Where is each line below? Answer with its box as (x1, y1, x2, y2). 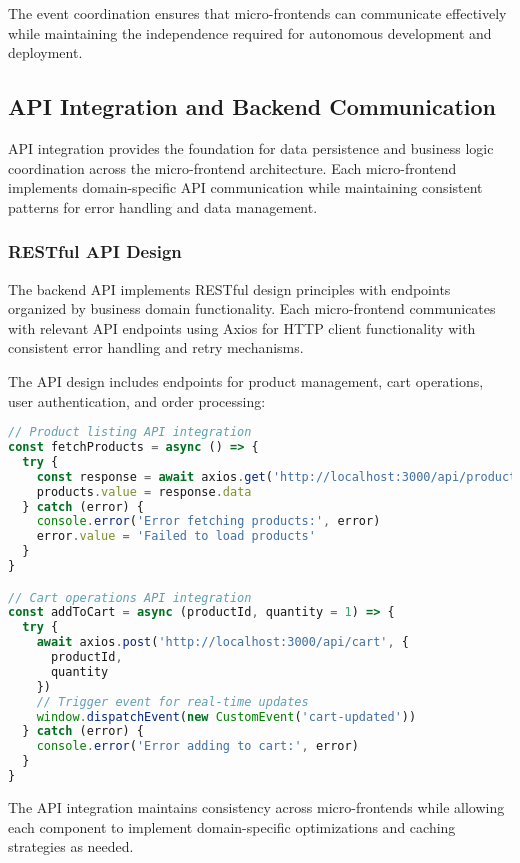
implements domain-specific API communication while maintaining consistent (8, 177, 483, 198)
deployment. (8, 42, 83, 63)
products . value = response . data (36, 484, 252, 499)
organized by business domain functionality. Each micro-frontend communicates (8, 298, 496, 319)
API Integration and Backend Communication (8, 91, 496, 122)
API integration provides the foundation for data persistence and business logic (8, 137, 494, 158)
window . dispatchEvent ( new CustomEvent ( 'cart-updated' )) (36, 709, 417, 724)
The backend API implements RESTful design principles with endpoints (8, 278, 451, 299)
